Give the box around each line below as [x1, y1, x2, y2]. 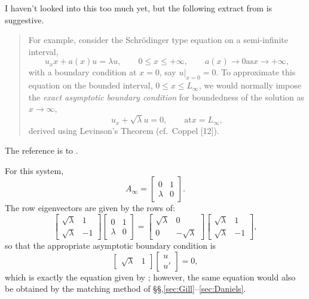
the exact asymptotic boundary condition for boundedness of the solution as [28, 90, 304, 103]
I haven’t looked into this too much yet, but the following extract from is [5, 2, 273, 14]
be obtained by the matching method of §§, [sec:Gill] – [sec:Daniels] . [5, 282, 246, 295]
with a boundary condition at [28, 66, 137, 78]
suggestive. [5, 13, 44, 26]
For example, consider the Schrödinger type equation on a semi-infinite [28, 33, 288, 46]
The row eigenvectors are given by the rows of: [5, 202, 175, 214]
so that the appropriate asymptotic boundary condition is [5, 239, 216, 252]
